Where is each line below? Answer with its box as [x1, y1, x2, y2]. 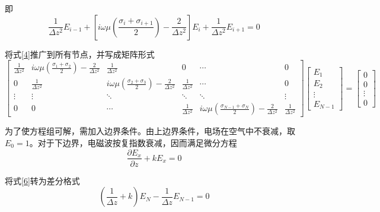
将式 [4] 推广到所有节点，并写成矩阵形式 [5, 48, 155, 60]
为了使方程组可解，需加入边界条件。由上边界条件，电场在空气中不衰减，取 [5, 125, 295, 137]
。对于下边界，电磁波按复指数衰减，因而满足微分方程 [29, 136, 237, 148]
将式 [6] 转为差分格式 [5, 174, 80, 186]
